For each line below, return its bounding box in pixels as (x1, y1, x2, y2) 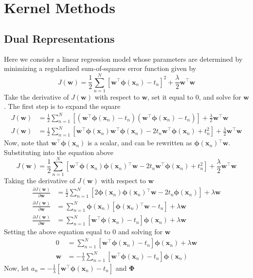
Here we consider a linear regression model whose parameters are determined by (4, 53, 243, 64)
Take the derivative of (4, 91, 69, 102)
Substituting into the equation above (4, 147, 113, 157)
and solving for (118, 226, 163, 237)
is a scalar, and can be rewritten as (87, 138, 192, 148)
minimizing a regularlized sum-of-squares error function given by (4, 63, 197, 73)
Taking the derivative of (4, 175, 75, 186)
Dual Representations (4, 31, 115, 46)
